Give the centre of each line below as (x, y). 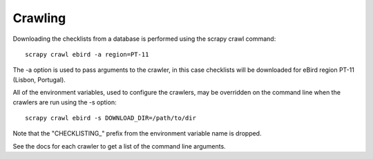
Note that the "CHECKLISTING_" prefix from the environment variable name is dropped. (137, 133)
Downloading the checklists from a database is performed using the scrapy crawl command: (144, 39)
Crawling (39, 18)
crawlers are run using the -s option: (65, 102)
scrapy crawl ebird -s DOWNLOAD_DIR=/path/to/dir (111, 118)
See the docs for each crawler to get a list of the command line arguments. (119, 146)
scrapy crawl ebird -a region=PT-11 (87, 54)
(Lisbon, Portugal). (39, 79)
